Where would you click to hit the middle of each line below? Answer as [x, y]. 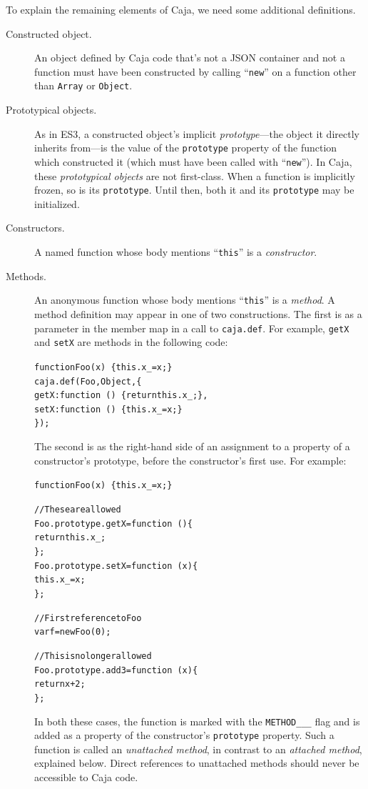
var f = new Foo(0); [73, 632]
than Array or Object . [83, 85]
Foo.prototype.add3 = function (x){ [116, 670]
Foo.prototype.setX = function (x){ [116, 566]
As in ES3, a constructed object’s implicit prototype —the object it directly [197, 133]
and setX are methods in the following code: [131, 342]
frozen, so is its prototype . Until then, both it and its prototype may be [194, 190]
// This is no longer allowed [93, 656]
